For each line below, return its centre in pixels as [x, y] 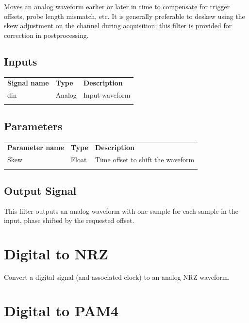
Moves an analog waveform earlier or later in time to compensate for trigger [117, 6]
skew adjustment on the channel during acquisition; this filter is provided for [118, 25]
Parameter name [36, 147]
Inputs [21, 61]
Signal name [28, 83]
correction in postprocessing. [46, 35]
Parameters [33, 126]
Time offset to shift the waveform [145, 160]
